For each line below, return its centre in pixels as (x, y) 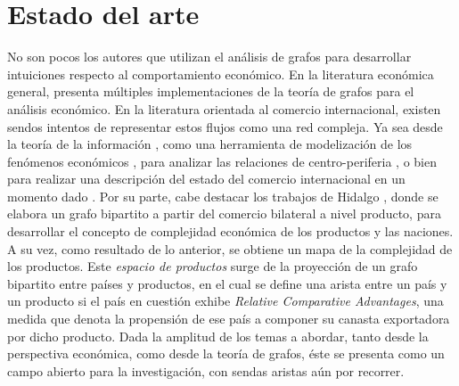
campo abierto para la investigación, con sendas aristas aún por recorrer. (206, 370)
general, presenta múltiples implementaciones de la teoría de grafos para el (211, 91)
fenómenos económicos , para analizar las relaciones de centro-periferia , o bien (222, 161)
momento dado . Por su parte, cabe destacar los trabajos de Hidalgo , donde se (223, 196)
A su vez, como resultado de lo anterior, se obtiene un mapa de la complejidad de (230, 248)
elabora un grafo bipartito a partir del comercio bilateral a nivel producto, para (224, 214)
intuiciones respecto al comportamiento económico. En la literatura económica (221, 74)
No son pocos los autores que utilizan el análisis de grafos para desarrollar (209, 57)
